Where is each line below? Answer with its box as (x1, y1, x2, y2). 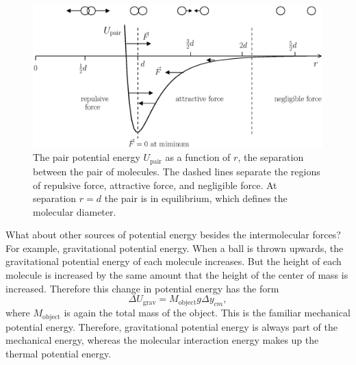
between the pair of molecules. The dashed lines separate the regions (33, 164, 320, 178)
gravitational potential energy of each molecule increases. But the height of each (5, 254, 342, 268)
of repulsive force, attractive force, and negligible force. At (33, 177, 277, 192)
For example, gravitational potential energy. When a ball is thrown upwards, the (5, 240, 344, 255)
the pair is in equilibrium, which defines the (104, 191, 288, 205)
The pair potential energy (33, 150, 140, 164)
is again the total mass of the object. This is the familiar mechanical (64, 305, 351, 320)
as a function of (165, 150, 231, 164)
